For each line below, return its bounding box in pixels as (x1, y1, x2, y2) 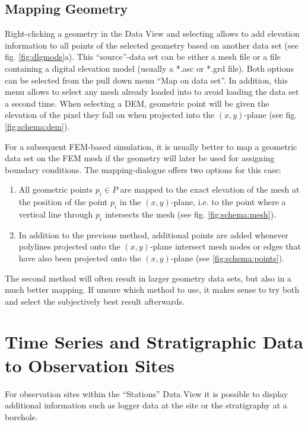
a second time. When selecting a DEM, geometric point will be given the (5, 97, 269, 109)
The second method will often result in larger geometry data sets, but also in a (5, 271, 292, 284)
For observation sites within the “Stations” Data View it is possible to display (5, 387, 288, 400)
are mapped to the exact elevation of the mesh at (120, 183, 300, 196)
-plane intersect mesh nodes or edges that (150, 240, 301, 253)
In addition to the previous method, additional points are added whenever (18, 228, 288, 241)
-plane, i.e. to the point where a (170, 196, 286, 208)
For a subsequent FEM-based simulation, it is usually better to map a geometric (5, 140, 297, 152)
